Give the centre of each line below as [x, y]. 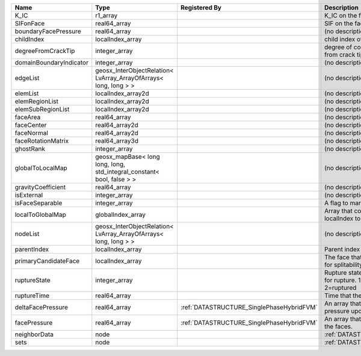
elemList [27, 93]
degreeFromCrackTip [45, 51]
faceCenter [31, 125]
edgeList [27, 78]
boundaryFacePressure [48, 31]
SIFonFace [30, 23]
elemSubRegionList [42, 109]
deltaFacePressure [42, 307]
